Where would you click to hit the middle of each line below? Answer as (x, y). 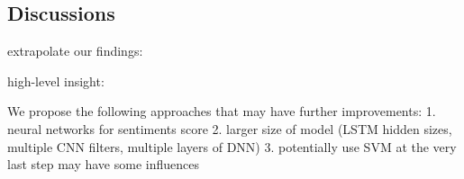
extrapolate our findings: (75, 51)
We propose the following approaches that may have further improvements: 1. (222, 111)
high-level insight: (56, 81)
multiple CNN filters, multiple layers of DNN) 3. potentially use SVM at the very (232, 146)
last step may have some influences (103, 164)
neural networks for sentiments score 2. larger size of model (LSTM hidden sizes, (230, 128)
